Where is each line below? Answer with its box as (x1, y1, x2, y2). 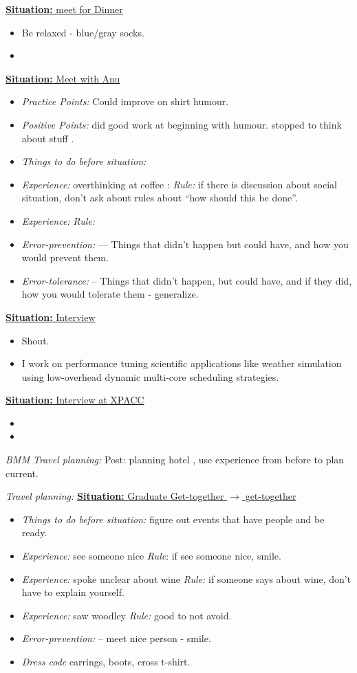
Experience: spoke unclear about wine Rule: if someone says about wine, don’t (21, 571, 351, 586)
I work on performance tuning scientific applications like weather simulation (21, 356, 342, 371)
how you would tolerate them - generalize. (21, 287, 199, 301)
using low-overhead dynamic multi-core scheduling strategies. (21, 369, 279, 384)
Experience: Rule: (21, 213, 96, 228)
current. (6, 465, 39, 480)
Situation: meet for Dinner (6, 2, 123, 16)
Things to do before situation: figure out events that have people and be (21, 511, 325, 526)
